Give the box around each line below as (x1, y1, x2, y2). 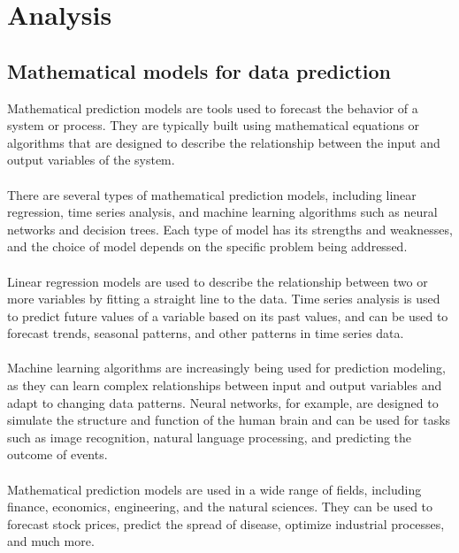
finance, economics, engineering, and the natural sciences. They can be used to (7, 497, 433, 516)
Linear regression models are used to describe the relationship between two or (7, 272, 428, 290)
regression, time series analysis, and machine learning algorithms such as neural (7, 203, 438, 221)
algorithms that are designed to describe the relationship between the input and (7, 133, 440, 151)
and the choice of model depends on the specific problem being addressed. (7, 237, 408, 256)
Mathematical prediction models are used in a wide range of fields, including (7, 480, 422, 498)
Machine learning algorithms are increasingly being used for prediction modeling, (7, 358, 446, 377)
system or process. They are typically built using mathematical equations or (7, 116, 420, 134)
